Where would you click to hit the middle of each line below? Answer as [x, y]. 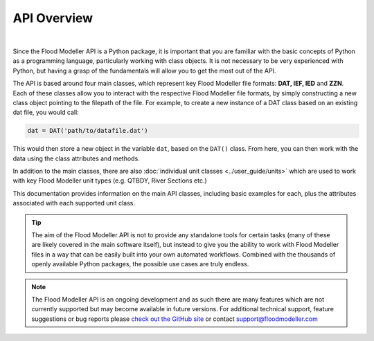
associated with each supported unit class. [74, 203]
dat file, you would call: [46, 112]
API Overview [53, 18]
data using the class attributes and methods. [76, 158]
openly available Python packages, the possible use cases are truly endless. [140, 264]
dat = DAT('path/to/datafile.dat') [88, 131]
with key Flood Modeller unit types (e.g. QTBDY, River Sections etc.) [110, 181]
